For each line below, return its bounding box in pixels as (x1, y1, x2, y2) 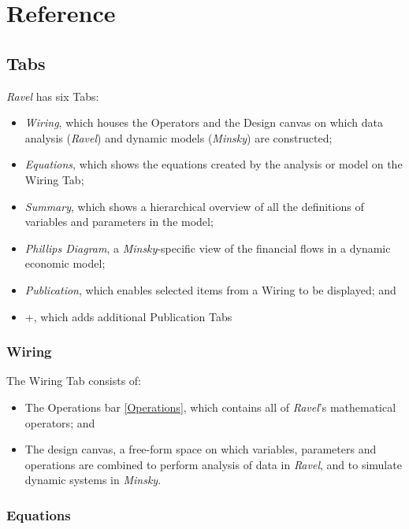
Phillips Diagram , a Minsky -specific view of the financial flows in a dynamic (24, 239, 391, 256)
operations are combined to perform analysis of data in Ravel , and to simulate (24, 456, 402, 472)
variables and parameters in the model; (24, 213, 214, 230)
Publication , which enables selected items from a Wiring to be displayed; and (24, 281, 396, 298)
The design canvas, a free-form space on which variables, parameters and (24, 441, 377, 457)
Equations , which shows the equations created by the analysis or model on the (24, 156, 403, 172)
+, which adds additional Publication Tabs (24, 308, 232, 324)
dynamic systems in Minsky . (24, 472, 162, 488)
